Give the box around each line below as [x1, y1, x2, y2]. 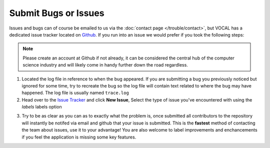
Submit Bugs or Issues [9, 7, 104, 18]
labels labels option [21, 104, 62, 110]
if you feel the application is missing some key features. [21, 134, 136, 140]
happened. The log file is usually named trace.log [21, 90, 129, 96]
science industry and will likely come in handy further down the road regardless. [22, 62, 188, 68]
